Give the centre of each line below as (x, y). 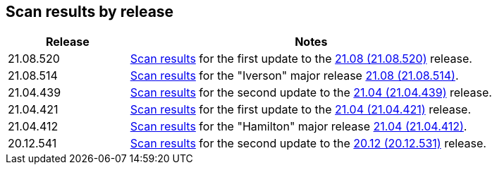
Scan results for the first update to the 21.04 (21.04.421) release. (301, 110)
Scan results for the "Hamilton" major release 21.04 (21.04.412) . (299, 127)
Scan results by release (90, 12)
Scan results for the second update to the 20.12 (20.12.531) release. (308, 144)
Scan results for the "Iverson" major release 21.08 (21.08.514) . (294, 76)
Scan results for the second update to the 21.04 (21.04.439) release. (311, 93)
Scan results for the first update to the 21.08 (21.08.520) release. (301, 59)
